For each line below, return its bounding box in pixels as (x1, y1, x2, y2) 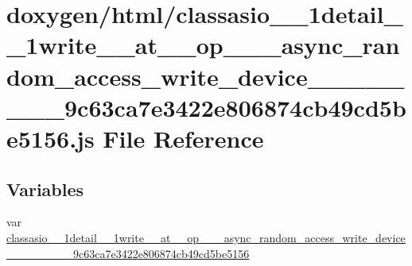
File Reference (103, 121, 264, 154)
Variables (6, 176, 84, 201)
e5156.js (6, 121, 95, 154)
